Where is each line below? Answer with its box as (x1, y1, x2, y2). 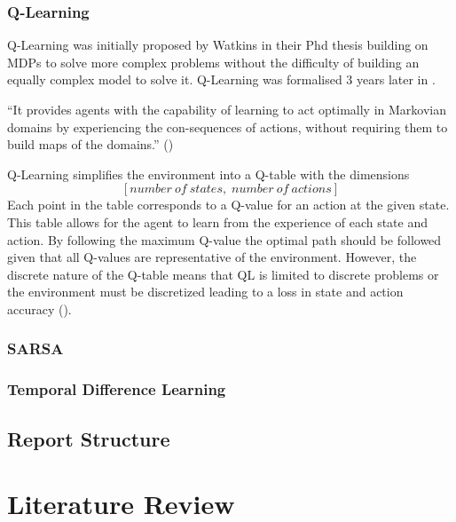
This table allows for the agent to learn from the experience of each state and (7, 212, 428, 231)
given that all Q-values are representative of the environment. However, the (7, 248, 417, 266)
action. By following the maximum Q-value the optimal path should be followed (7, 230, 442, 249)
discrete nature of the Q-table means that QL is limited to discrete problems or (7, 265, 439, 283)
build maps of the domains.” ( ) (7, 135, 174, 154)
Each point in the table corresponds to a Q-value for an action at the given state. (7, 195, 450, 214)
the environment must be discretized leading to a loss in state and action (7, 282, 404, 301)
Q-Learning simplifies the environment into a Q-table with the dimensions (7, 164, 410, 183)
